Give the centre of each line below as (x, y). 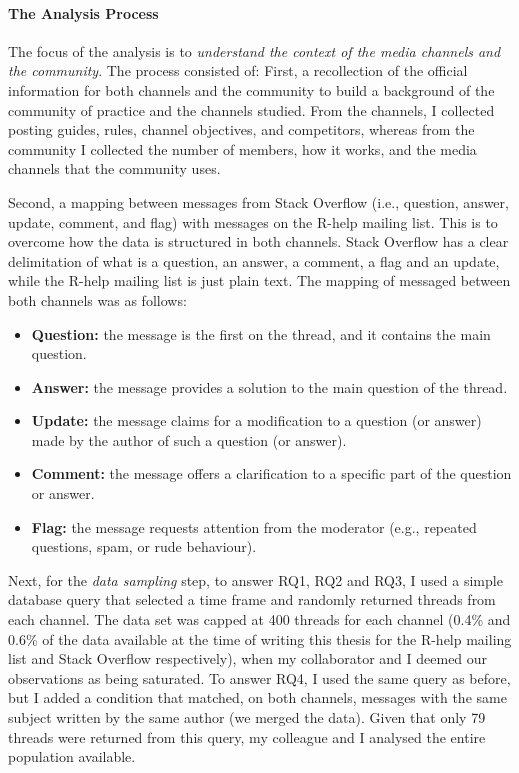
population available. (72, 756)
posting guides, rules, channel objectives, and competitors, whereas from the (241, 129)
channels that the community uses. (114, 168)
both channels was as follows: (97, 299)
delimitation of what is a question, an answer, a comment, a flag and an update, (254, 260)
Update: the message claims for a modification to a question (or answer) (256, 420)
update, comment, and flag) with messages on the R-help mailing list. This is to (253, 221)
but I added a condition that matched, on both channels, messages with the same (257, 697)
